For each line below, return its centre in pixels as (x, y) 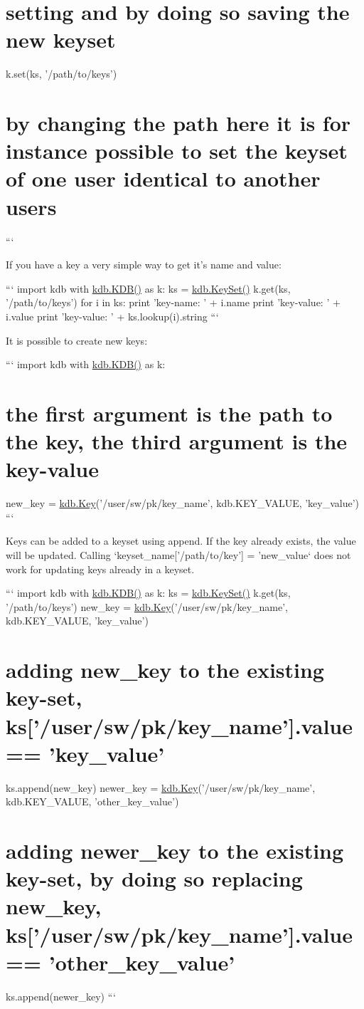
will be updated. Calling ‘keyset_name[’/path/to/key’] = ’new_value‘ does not (178, 555)
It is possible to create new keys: (77, 340)
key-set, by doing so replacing (154, 878)
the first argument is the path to (169, 413)
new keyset (61, 40)
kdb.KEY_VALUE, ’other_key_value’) (92, 801)
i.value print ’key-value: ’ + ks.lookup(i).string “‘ (112, 316)
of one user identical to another (163, 178)
